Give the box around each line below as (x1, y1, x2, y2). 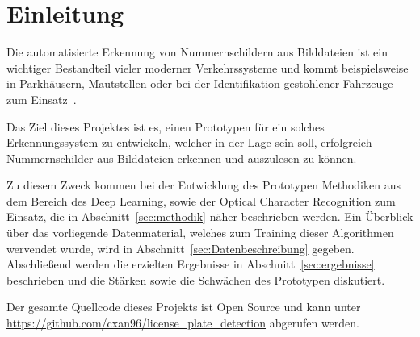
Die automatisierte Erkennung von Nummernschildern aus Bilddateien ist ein (6, 44, 388, 60)
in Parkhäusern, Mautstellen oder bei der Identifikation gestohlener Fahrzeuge (6, 75, 393, 92)
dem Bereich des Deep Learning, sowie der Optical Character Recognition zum (6, 192, 396, 209)
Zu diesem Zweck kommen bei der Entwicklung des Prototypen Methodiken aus (6, 177, 401, 193)
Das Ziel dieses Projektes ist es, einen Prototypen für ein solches (6, 118, 325, 135)
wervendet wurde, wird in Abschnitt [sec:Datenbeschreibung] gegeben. (6, 239, 355, 256)
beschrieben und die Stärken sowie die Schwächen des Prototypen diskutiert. (6, 271, 385, 288)
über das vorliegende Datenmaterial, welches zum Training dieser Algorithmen (6, 224, 394, 241)
